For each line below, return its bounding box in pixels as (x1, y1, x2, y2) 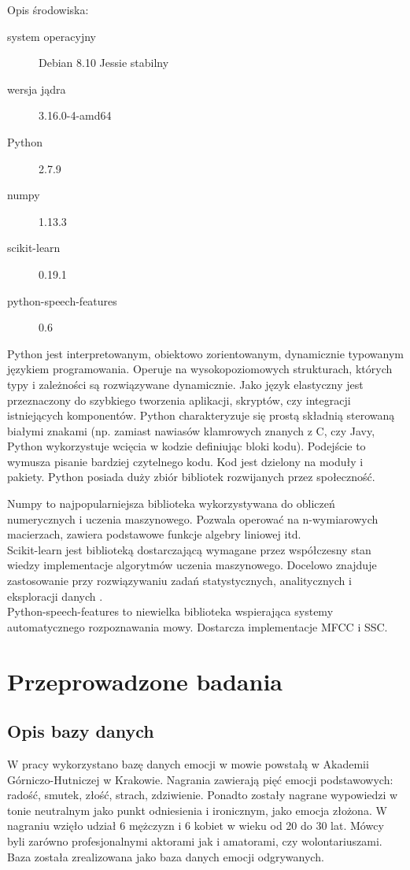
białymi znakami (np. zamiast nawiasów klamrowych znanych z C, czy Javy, (7, 422, 375, 439)
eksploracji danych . (7, 587, 103, 604)
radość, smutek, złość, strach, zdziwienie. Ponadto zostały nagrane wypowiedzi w (7, 787, 398, 803)
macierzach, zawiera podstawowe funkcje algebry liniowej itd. (7, 526, 301, 542)
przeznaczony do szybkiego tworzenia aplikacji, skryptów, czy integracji (7, 391, 351, 408)
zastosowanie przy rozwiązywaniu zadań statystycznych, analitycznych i (7, 572, 352, 589)
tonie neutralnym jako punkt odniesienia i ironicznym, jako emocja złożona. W (7, 802, 387, 818)
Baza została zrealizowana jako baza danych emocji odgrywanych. (7, 848, 324, 864)
